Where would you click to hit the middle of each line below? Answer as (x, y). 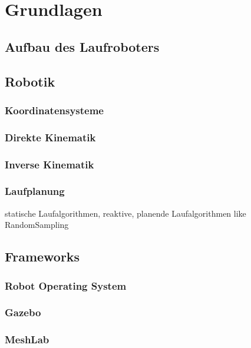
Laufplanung (35, 191)
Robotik (30, 81)
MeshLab (27, 339)
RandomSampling (37, 225)
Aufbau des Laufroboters (82, 46)
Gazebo (23, 312)
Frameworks (42, 256)
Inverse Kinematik (49, 164)
